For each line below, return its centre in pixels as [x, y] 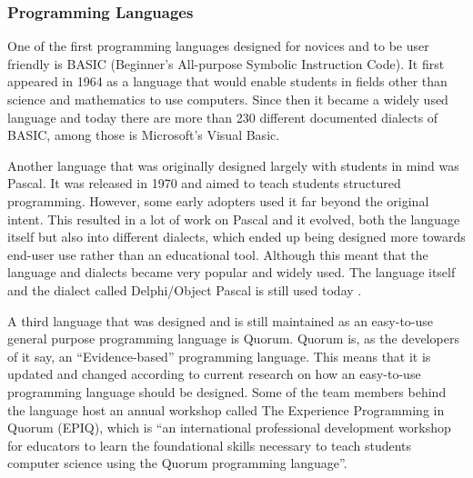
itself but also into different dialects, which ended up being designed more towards [236, 237]
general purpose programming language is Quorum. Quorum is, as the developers [233, 339]
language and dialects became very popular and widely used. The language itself [231, 272]
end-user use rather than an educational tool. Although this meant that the [218, 254]
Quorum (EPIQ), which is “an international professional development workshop [229, 428]
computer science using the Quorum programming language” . [177, 463]
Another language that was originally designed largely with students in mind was [233, 165]
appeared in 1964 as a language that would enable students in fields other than [227, 81]
